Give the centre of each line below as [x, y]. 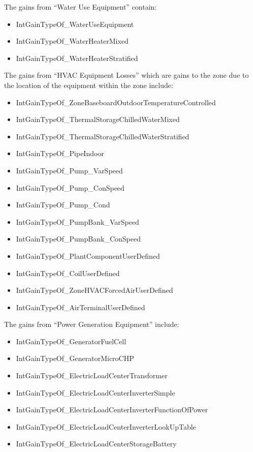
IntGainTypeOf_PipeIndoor [60, 153]
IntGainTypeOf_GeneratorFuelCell [71, 341]
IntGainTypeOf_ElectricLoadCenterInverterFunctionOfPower [112, 410]
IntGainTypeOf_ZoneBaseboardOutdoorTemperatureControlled [116, 102]
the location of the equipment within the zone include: [89, 85]
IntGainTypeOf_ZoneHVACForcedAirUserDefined [94, 290]
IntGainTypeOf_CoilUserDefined [68, 273]
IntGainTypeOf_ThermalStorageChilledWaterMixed [98, 119]
